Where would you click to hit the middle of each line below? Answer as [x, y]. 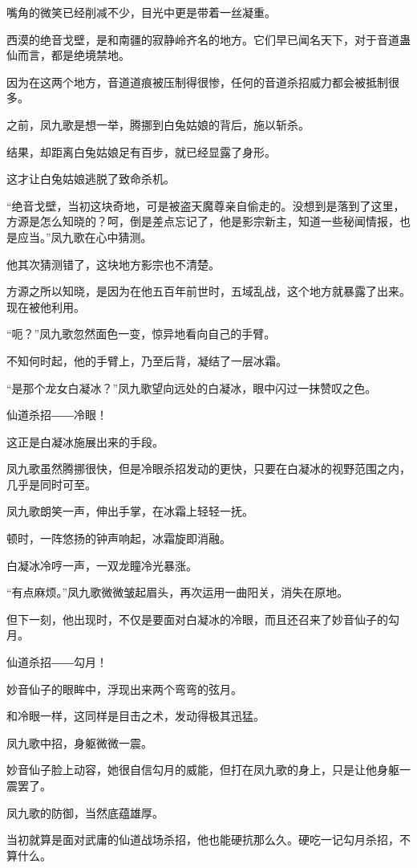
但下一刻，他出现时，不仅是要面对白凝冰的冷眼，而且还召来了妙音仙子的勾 [203, 619]
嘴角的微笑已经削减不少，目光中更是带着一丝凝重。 [141, 12]
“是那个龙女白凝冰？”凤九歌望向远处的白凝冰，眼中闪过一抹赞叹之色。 [192, 387]
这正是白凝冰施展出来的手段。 [85, 441]
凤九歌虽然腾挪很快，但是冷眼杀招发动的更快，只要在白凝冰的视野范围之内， [208, 469]
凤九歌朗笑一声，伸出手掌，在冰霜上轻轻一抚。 [130, 511]
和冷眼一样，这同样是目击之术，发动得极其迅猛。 [136, 716]
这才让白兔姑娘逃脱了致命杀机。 [91, 179]
